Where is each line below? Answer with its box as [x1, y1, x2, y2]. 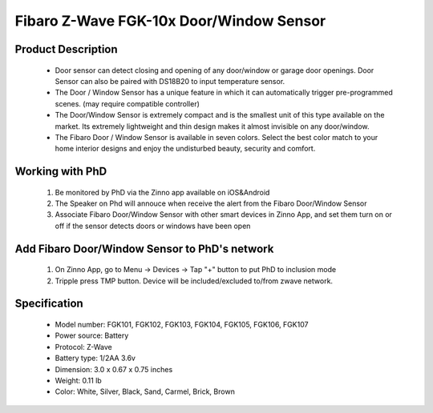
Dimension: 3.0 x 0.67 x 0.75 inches [55, 364, 173, 374]
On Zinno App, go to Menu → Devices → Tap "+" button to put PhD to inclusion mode [55, 265, 337, 275]
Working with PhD [14, 165, 107, 178]
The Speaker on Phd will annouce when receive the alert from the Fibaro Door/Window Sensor [55, 198, 368, 208]
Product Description [14, 42, 118, 56]
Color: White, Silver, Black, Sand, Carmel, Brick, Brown [55, 387, 236, 396]
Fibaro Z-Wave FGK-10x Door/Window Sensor [14, 12, 326, 30]
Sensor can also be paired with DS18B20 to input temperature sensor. [55, 76, 285, 86]
